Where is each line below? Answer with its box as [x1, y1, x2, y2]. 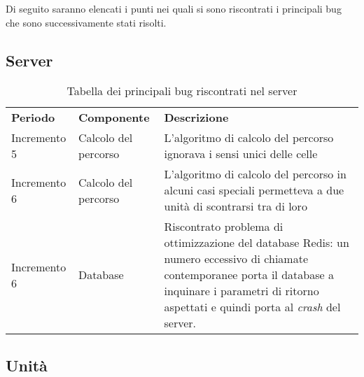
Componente [78, 109, 150, 126]
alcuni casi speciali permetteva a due [164, 182, 344, 199]
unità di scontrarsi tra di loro [164, 198, 307, 215]
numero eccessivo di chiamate [164, 250, 309, 267]
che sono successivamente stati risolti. [6, 15, 167, 29]
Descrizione [164, 109, 229, 126]
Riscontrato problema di [164, 218, 283, 235]
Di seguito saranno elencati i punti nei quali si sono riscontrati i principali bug [6, 1, 342, 15]
